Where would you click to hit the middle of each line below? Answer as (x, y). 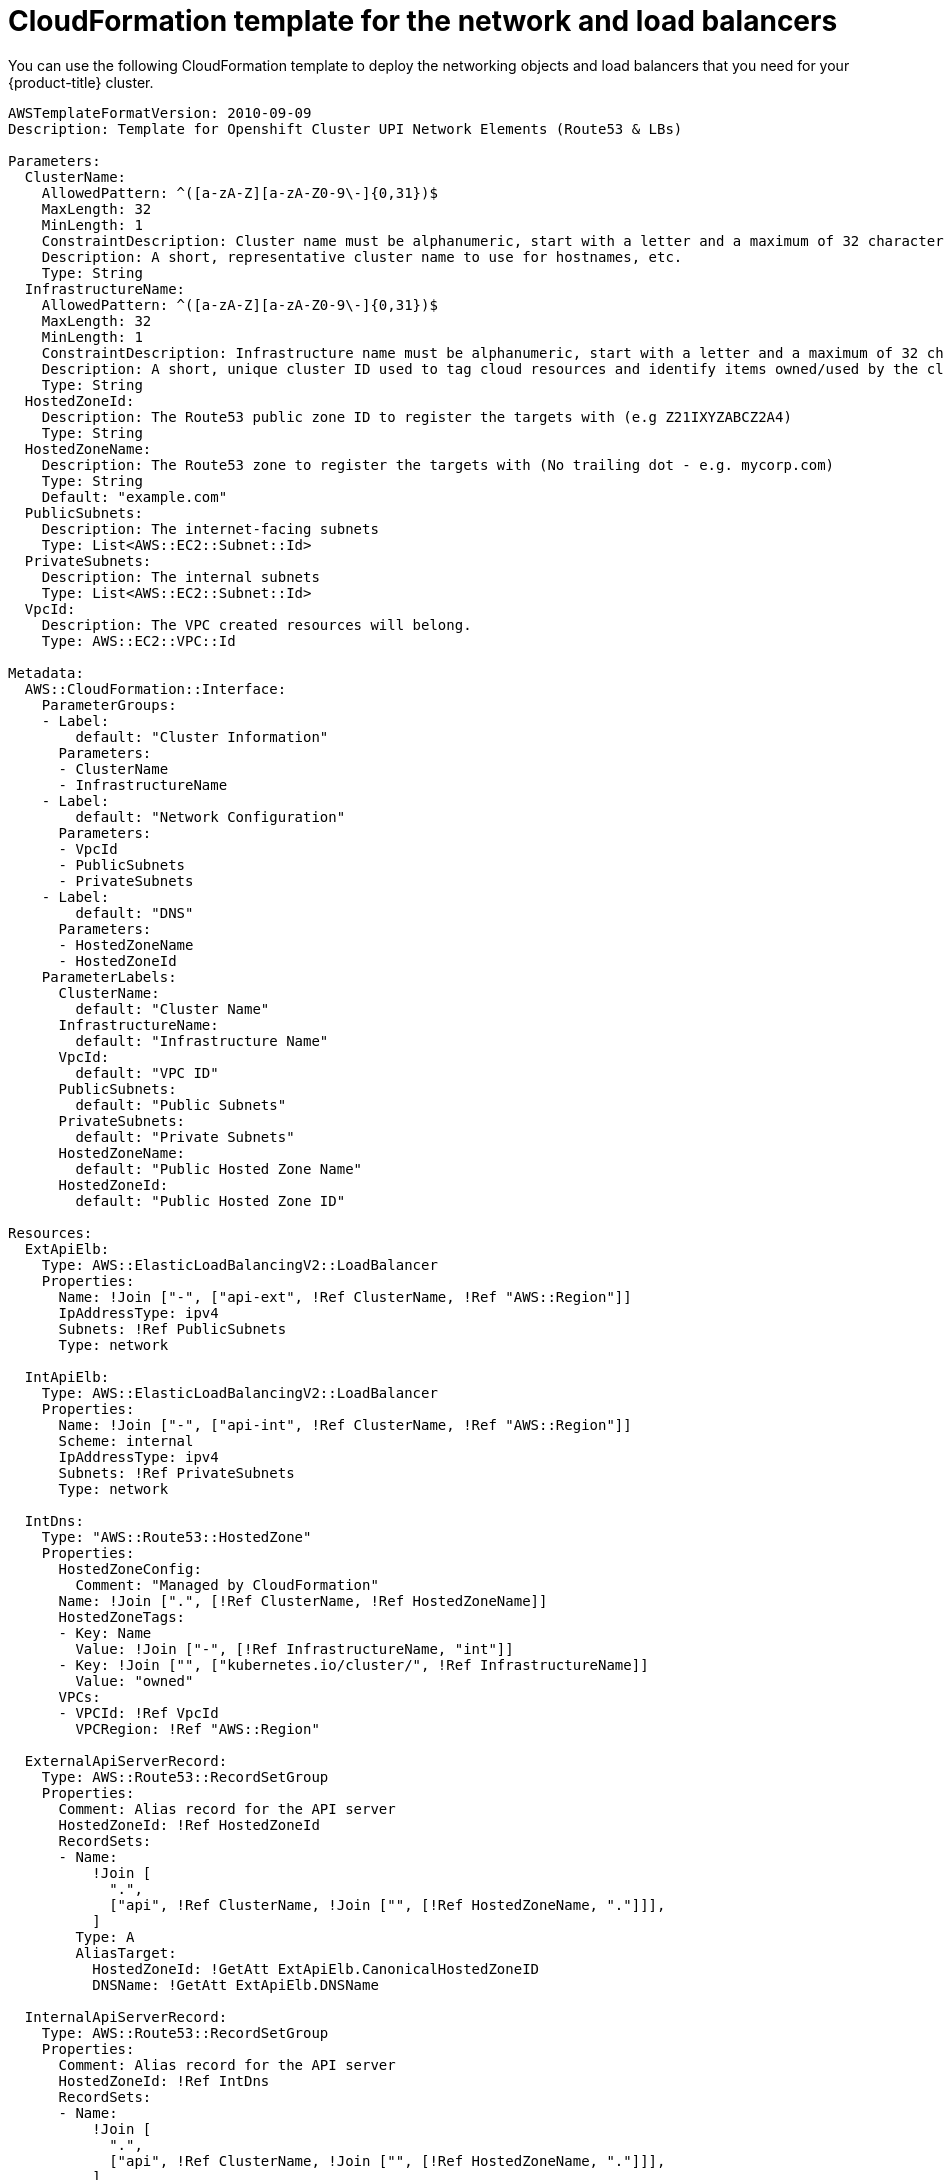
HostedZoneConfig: (130, 1568)
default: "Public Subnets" (181, 1104)
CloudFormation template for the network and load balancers (423, 21)
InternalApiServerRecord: (126, 2016)
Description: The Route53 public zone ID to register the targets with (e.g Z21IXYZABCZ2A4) (416, 416)
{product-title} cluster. (81, 82)
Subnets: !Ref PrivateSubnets (176, 1472)
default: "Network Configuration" (210, 816)
